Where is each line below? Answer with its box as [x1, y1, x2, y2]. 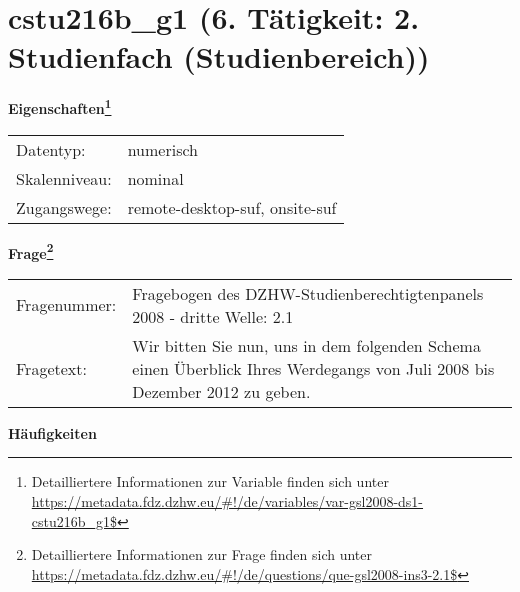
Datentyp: [16, 137, 86, 161]
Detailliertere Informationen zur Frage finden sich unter [31, 544, 373, 565]
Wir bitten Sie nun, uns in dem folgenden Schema [132, 333, 481, 357]
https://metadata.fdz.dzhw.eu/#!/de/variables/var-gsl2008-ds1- [31, 491, 424, 511]
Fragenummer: [16, 293, 117, 317]
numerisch [127, 137, 198, 161]
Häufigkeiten [8, 422, 97, 443]
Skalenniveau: [16, 166, 112, 190]
